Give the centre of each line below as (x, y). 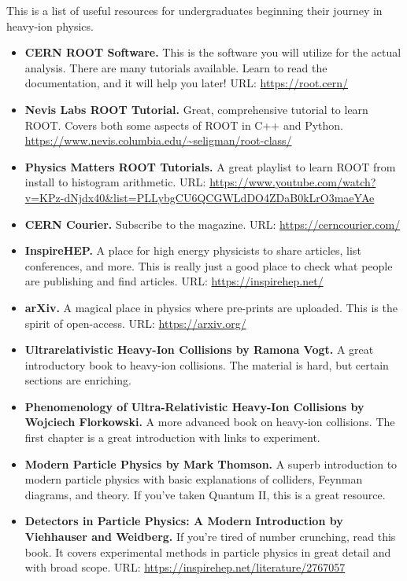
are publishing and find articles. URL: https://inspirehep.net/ (174, 281)
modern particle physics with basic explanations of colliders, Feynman (194, 479)
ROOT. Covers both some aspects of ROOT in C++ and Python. (184, 125)
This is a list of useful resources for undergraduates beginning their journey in (194, 10)
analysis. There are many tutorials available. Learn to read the (176, 67)
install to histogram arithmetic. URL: (115, 182)
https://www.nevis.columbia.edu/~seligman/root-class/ (158, 140)
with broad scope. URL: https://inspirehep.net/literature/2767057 (185, 567)
